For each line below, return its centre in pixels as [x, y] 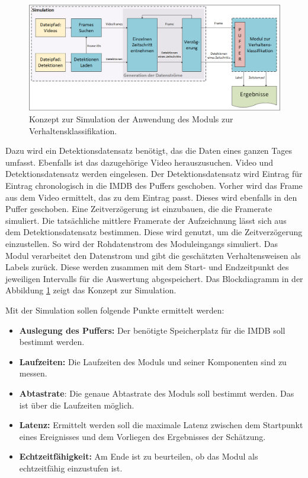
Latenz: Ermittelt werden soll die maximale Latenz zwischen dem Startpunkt [161, 425]
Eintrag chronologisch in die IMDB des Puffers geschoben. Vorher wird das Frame [154, 186]
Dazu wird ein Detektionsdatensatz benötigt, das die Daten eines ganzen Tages [149, 151]
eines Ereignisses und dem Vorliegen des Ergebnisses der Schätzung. [142, 436]
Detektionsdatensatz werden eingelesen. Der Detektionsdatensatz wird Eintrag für [154, 174]
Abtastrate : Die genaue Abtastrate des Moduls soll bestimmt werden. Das [157, 393]
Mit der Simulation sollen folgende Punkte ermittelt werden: [115, 310]
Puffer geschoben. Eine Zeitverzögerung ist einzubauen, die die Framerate [139, 209]
